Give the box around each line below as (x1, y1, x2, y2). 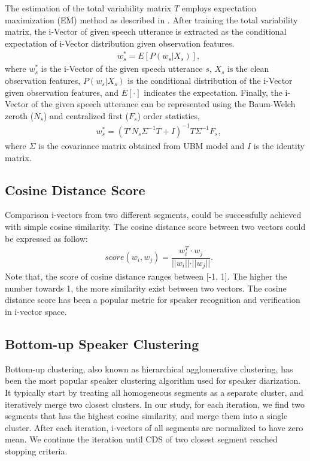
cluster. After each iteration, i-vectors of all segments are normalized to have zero (5, 421, 303, 433)
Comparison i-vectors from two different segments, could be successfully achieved (5, 208, 302, 221)
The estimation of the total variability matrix (5, 2, 172, 14)
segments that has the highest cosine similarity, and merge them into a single (5, 410, 288, 422)
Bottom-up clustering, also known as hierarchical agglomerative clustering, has (5, 362, 293, 375)
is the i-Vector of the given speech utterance (41, 62, 203, 75)
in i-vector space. (5, 305, 67, 317)
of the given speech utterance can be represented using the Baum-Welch (31, 98, 296, 110)
